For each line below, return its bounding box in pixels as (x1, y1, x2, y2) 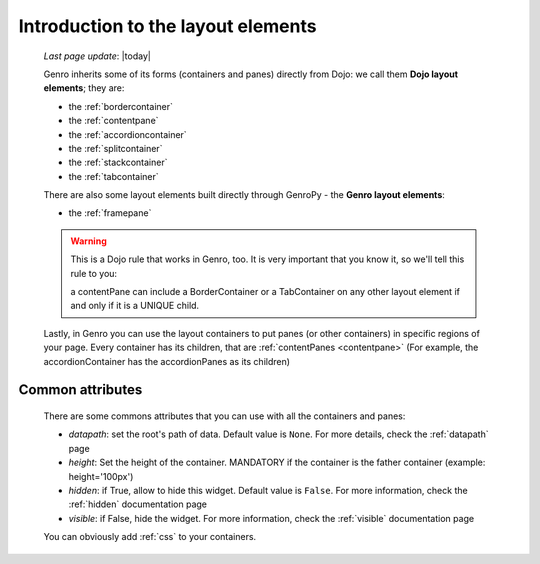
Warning (70, 235, 107, 247)
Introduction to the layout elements (18, 15, 317, 37)
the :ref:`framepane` (68, 207, 152, 219)
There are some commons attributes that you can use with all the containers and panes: (43, 410, 406, 422)
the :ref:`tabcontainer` (68, 170, 159, 182)
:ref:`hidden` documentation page (68, 498, 208, 510)
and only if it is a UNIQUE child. (70, 300, 200, 312)
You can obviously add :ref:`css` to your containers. (43, 531, 257, 543)
